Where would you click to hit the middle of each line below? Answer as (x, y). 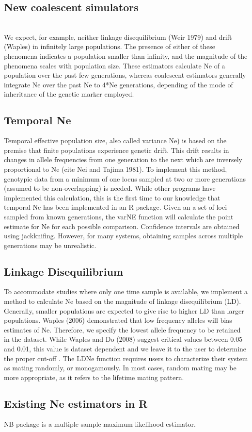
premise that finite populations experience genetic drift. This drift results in (117, 150)
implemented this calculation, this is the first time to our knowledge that (112, 197)
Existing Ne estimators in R (76, 403)
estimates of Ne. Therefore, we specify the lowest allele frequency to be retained (122, 329)
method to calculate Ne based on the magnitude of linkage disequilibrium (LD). (123, 301)
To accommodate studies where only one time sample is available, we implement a (126, 291)
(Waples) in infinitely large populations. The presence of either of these (110, 46)
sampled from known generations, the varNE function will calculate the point (119, 216)
